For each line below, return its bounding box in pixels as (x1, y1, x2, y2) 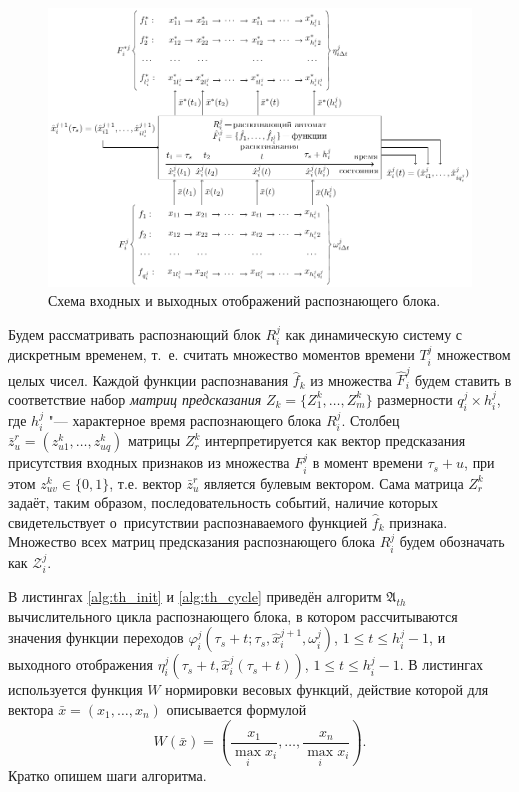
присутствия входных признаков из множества (8, 452, 290, 473)
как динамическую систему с (285, 323, 463, 344)
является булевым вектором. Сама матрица (204, 472, 464, 493)
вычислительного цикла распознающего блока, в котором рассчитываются (8, 605, 458, 626)
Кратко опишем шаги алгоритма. (8, 765, 207, 786)
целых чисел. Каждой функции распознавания (8, 369, 289, 390)
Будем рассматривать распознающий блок (8, 323, 261, 344)
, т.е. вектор (109, 472, 182, 493)
